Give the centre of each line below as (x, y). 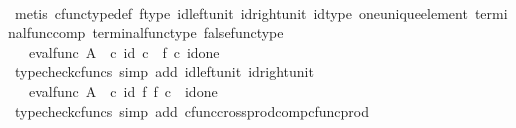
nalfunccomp (47, 32)
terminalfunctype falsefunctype (188, 32)
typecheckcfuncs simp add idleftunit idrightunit (164, 71)
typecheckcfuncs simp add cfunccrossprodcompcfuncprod (191, 110)
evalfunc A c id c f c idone (124, 51)
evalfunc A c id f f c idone (123, 90)
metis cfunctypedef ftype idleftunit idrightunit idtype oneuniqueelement (241, 12)
